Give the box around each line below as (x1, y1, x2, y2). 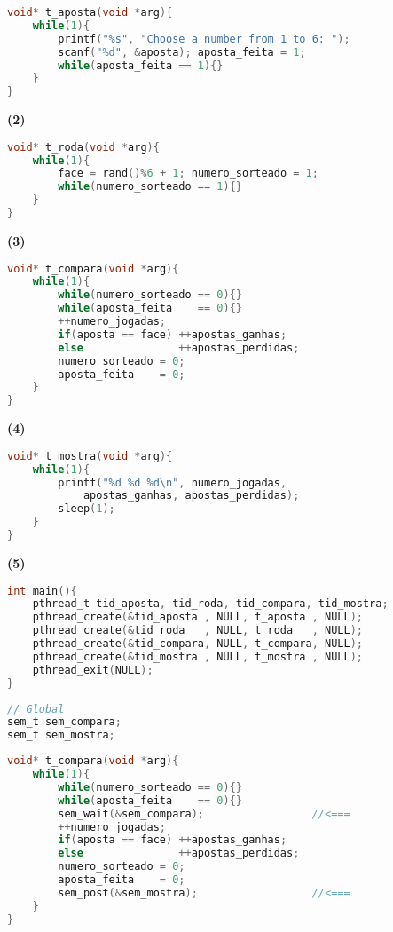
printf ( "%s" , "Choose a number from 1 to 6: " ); (58, 32, 350, 45)
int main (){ (7, 584, 77, 597)
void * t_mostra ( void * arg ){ (7, 449, 173, 462)
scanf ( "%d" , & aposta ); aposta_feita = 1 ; (58, 45, 306, 59)
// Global (7, 702, 65, 715)
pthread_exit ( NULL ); (32, 663, 153, 676)
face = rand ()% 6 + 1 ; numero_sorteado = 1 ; (58, 167, 318, 180)
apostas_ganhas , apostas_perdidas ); (83, 489, 300, 502)
